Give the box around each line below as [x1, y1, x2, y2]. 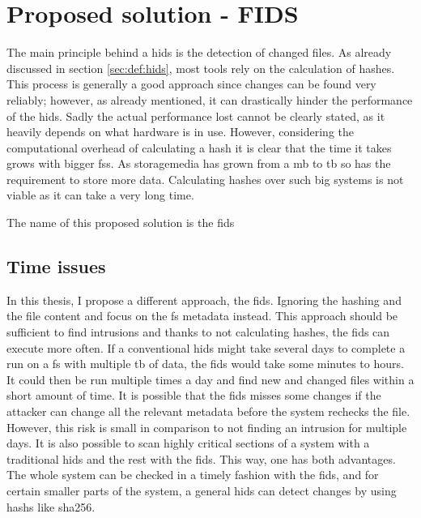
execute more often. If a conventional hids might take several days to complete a [6, 339, 406, 356]
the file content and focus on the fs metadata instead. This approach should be [6, 307, 398, 324]
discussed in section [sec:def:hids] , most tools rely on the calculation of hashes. [6, 59, 395, 76]
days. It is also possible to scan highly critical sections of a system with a [6, 435, 370, 452]
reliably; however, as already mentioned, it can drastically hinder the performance [6, 91, 413, 108]
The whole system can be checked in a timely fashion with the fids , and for [6, 466, 379, 483]
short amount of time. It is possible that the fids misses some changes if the [6, 387, 381, 404]
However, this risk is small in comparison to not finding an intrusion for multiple [6, 418, 407, 435]
